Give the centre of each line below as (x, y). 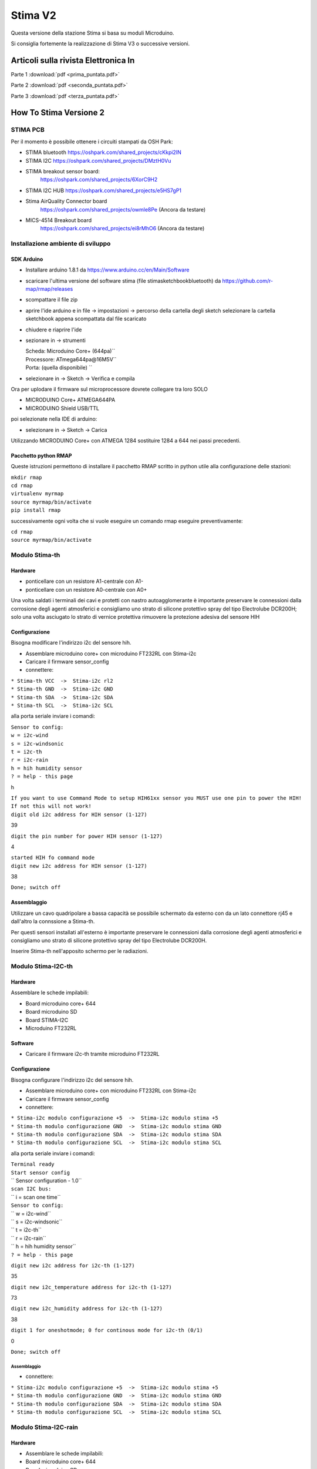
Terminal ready (33, 1164)
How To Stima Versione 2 (58, 113)
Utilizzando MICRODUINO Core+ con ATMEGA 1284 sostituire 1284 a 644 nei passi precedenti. (126, 440)
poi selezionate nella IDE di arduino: (54, 419)
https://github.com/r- (247, 281)
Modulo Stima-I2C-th (42, 967)
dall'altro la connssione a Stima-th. (53, 921)
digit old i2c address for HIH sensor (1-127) (79, 814)
